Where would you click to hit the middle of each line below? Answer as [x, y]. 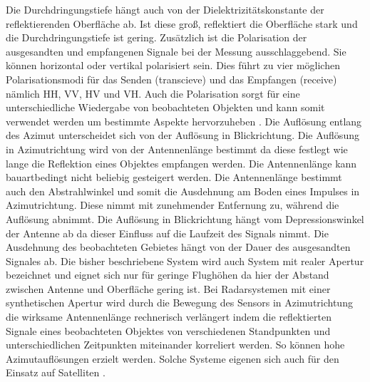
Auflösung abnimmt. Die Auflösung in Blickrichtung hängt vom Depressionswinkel [185, 218]
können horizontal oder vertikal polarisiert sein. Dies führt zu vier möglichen [173, 65]
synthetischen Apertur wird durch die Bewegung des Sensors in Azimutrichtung [179, 303]
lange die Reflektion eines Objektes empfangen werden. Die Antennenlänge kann [181, 163]
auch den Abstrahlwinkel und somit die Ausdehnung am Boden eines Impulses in [183, 191]
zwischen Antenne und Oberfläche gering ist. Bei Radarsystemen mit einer [168, 288]
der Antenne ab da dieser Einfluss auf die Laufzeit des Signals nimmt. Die [167, 233]
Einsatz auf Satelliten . [56, 372]
